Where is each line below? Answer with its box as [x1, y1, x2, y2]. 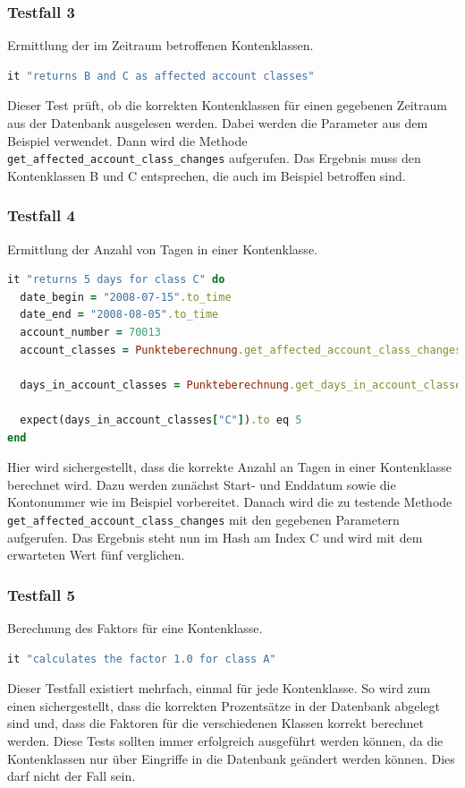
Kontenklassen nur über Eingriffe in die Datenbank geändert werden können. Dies [7, 749, 455, 767]
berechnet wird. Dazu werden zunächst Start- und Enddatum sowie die [7, 475, 396, 493]
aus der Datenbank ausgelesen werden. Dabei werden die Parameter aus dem [7, 114, 428, 132]
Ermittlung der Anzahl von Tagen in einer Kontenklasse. [7, 239, 317, 258]
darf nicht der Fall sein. [7, 767, 136, 785]
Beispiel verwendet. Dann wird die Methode [7, 131, 248, 150]
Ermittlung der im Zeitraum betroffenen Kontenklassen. [7, 36, 314, 55]
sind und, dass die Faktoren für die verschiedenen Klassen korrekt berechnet [7, 714, 425, 732]
